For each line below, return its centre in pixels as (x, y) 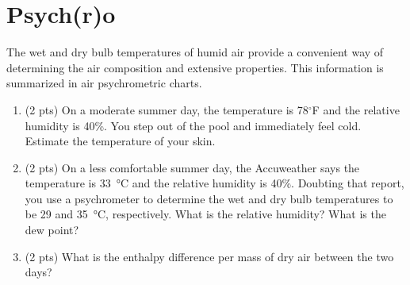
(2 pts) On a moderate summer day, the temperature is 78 (167, 109)
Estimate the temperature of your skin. (120, 141)
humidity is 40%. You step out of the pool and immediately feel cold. (193, 125)
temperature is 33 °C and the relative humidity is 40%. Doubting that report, (215, 183)
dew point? (52, 230)
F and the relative (356, 109)
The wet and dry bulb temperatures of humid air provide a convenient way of (195, 52)
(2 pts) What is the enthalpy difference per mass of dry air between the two (209, 256)
